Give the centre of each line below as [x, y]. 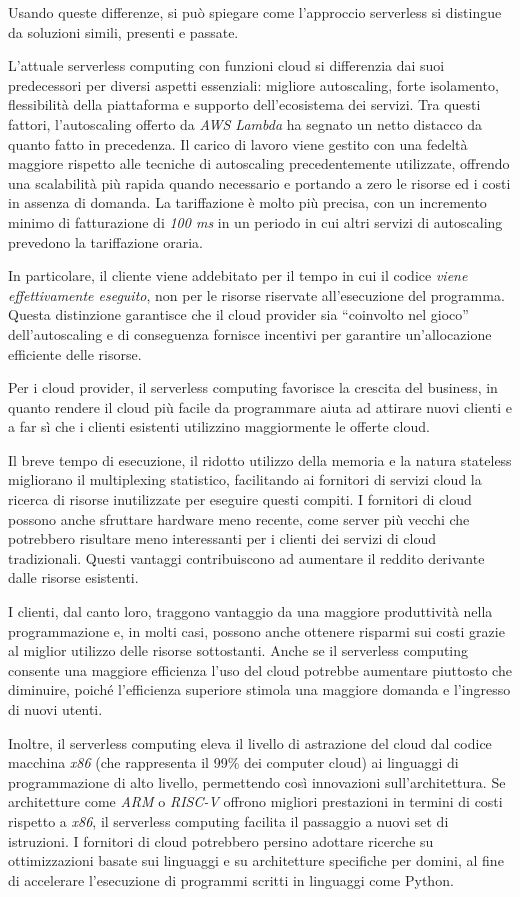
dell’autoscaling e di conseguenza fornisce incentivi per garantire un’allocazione [250, 333]
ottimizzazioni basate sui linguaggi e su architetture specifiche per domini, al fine [256, 860]
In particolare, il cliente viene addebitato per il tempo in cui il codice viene [238, 275]
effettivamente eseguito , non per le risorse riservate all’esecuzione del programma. [256, 294]
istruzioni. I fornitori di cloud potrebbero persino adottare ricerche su [221, 840]
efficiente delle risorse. [75, 353]
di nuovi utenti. [55, 709]
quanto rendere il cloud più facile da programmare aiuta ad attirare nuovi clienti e [260, 406]
